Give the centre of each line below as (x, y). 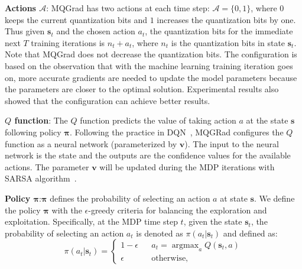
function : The (41, 120)
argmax (185, 245)
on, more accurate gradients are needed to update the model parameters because (151, 77)
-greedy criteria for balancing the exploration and (178, 210)
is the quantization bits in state (228, 42)
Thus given (25, 31)
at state (234, 198)
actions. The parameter (47, 166)
